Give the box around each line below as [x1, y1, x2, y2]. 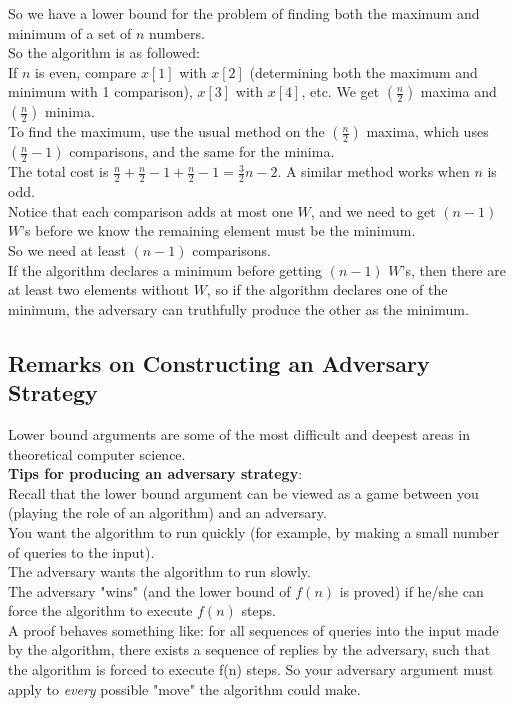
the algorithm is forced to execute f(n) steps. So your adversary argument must [8, 659, 494, 680]
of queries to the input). [8, 541, 155, 562]
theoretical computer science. [8, 443, 186, 464]
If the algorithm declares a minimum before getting [8, 259, 323, 280]
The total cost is [8, 161, 109, 182]
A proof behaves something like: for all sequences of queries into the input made [8, 619, 499, 640]
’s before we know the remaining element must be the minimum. [21, 220, 416, 241]
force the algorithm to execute [8, 600, 193, 621]
